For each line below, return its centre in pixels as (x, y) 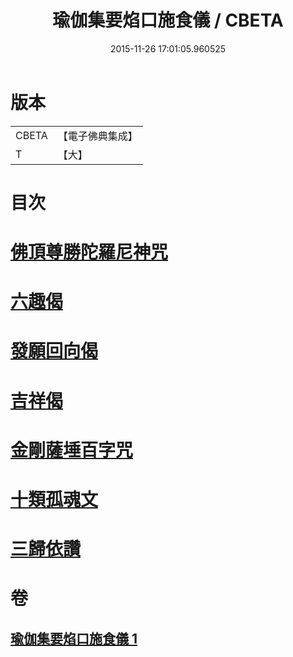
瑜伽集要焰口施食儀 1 (74, 638)
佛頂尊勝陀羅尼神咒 (89, 252)
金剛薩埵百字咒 (72, 450)
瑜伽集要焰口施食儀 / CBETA (168, 20)
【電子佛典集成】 (97, 136)
